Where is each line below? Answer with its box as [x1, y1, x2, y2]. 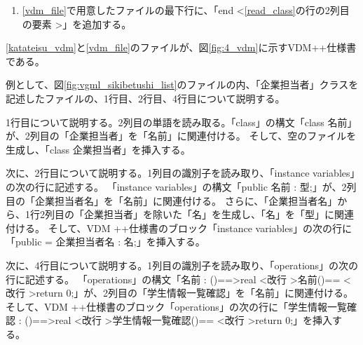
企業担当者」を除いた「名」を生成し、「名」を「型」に [83, 207, 334, 222]
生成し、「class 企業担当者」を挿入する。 [6, 142, 191, 156]
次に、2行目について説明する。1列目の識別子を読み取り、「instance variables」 [6, 165, 355, 180]
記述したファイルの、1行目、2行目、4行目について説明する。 [6, 90, 285, 105]
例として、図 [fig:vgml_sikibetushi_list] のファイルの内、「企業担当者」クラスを [6, 77, 359, 92]
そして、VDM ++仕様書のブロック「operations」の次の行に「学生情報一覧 [6, 299, 347, 313]
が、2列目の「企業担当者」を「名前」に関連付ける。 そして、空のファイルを [6, 128, 357, 143]
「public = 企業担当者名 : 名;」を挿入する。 [6, 234, 205, 249]
